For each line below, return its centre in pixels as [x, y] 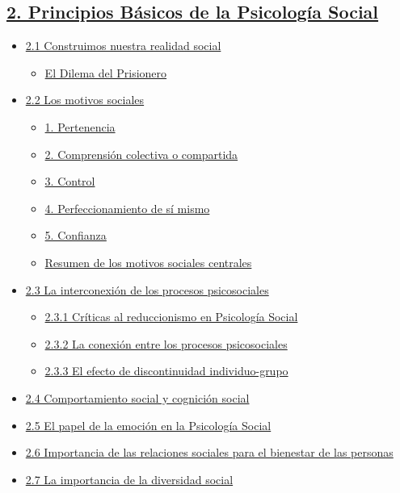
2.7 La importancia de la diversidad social [129, 479]
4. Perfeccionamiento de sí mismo [127, 208]
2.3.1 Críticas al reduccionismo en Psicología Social [171, 317]
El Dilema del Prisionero [106, 72]
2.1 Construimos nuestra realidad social [123, 46]
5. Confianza [76, 235]
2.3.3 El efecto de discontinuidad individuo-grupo [166, 371]
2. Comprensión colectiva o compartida [141, 154]
